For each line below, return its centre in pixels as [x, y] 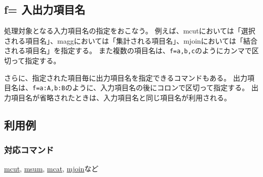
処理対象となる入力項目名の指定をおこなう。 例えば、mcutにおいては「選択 [130, 31]
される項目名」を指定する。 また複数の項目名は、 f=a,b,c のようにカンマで [128, 50]
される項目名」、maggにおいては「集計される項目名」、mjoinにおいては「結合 [131, 40]
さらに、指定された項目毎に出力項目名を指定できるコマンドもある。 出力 [126, 77]
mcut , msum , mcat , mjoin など [51, 169]
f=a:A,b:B [49, 88]
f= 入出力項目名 [45, 9]
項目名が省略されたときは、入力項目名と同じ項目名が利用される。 [121, 97]
